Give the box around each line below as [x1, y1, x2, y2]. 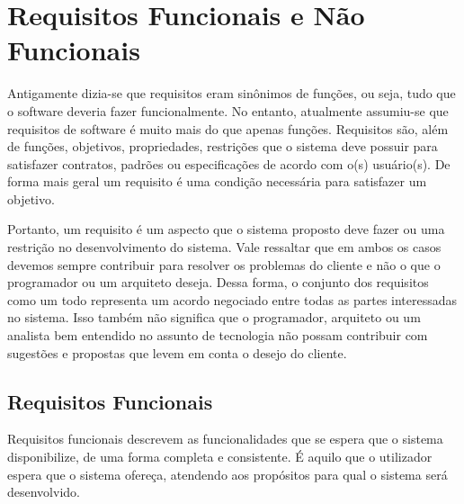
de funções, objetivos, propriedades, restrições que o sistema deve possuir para [7, 137, 438, 156]
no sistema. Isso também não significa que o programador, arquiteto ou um [7, 308, 421, 327]
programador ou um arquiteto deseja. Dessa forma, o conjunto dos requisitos [7, 273, 429, 292]
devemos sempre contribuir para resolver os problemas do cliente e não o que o [7, 255, 441, 274]
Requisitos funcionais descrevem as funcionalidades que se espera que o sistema [7, 429, 443, 448]
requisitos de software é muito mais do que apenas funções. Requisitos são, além [7, 119, 449, 138]
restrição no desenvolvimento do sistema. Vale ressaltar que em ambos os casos [7, 238, 442, 256]
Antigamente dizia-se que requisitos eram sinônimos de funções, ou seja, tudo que [7, 84, 456, 103]
